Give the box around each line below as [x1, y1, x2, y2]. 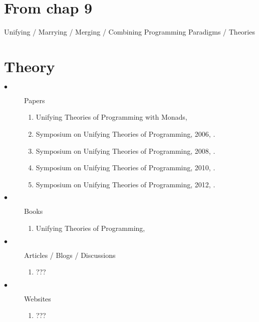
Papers [24, 95, 45, 105]
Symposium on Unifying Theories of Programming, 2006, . [36, 129, 215, 139]
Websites [24, 293, 51, 303]
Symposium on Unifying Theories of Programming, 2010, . [36, 162, 215, 173]
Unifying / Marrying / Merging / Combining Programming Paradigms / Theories [4, 27, 255, 37]
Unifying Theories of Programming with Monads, [36, 112, 187, 122]
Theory [4, 56, 55, 76]
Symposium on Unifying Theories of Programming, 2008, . [36, 145, 215, 156]
